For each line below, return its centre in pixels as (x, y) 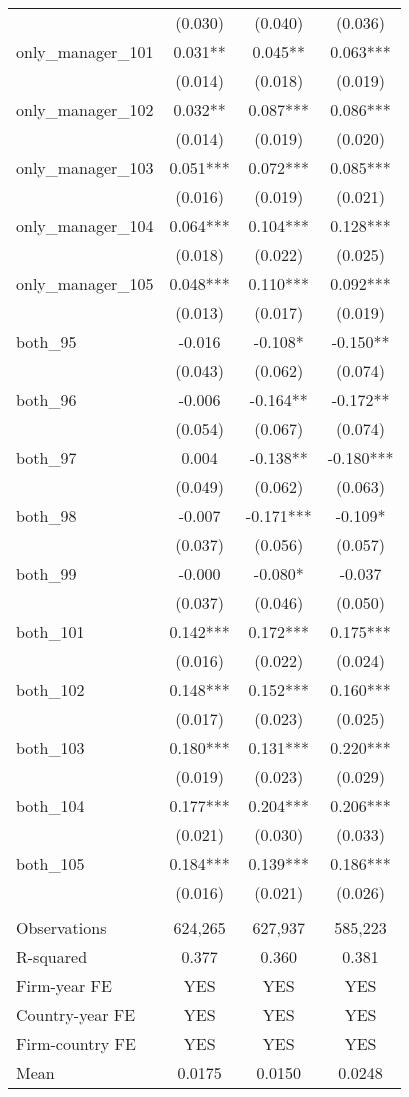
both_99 (46, 573)
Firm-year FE (64, 985)
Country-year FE (76, 1014)
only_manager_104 (85, 225)
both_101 (50, 631)
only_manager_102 (85, 109)
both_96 (46, 399)
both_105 (50, 863)
